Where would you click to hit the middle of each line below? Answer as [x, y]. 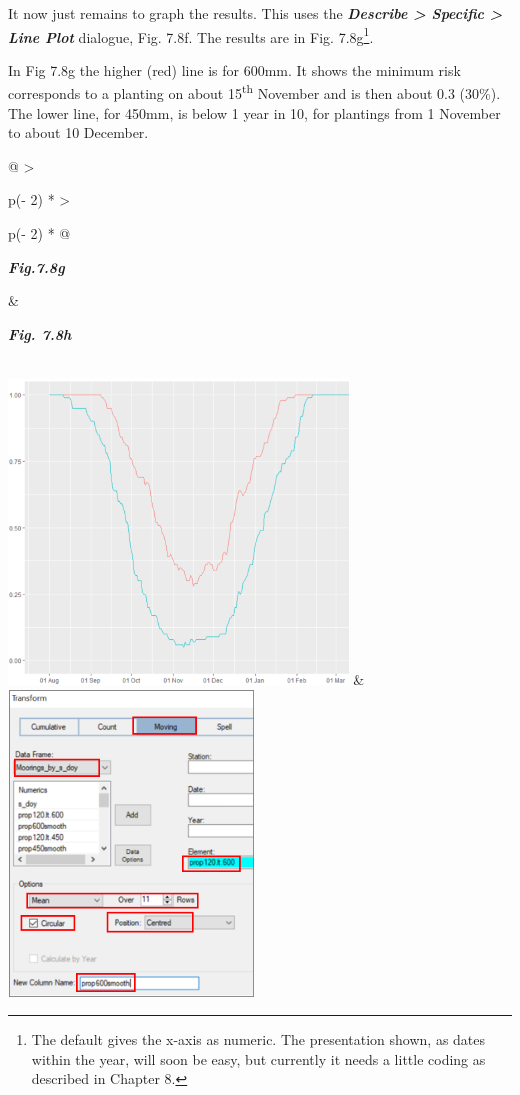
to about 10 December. [78, 132]
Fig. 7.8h [40, 333]
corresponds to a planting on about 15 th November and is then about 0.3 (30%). [254, 92]
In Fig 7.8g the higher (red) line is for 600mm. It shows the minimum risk [234, 69]
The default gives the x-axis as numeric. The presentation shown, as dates [258, 1039]
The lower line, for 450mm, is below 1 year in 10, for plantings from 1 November [254, 112]
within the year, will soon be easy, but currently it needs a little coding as [258, 1058]
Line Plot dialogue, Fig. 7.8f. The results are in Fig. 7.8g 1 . [191, 35]
